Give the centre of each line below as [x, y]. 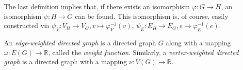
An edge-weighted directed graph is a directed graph [80, 42]
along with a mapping [198, 42]
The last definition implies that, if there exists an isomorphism [97, 6]
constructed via [27, 25]
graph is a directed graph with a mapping [65, 62]
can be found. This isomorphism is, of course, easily [152, 16]
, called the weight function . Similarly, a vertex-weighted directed [143, 52]
